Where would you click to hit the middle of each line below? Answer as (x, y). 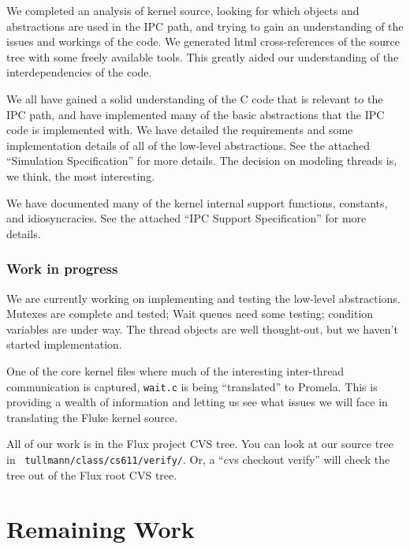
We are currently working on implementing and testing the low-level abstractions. (203, 298)
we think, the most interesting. (81, 176)
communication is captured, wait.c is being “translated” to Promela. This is (192, 386)
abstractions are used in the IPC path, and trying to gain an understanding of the (205, 26)
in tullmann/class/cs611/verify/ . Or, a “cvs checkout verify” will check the (198, 459)
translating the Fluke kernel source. (92, 417)
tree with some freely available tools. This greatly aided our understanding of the (203, 56)
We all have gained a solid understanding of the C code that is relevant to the (195, 98)
